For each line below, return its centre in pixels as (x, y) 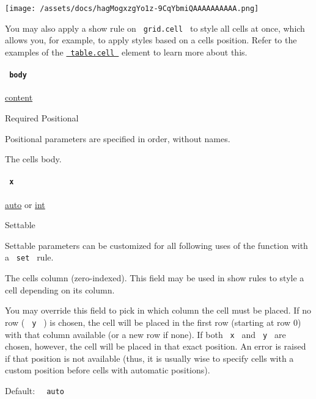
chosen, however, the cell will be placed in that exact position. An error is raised (156, 346)
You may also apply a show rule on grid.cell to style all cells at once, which (155, 28)
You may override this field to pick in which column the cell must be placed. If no (158, 310)
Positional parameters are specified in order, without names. (118, 138)
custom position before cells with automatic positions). (108, 370)
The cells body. (33, 159)
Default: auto (35, 390)
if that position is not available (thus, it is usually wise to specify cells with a (149, 358)
